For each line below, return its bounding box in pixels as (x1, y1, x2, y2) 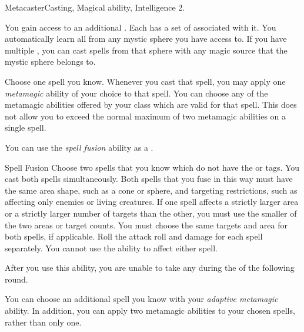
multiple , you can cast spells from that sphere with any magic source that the (5, 44, 288, 56)
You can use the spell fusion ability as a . (5, 141, 153, 153)
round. (5, 273, 28, 285)
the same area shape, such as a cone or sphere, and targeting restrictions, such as (5, 184, 298, 196)
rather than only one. (5, 316, 82, 328)
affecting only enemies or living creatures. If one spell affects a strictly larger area (5, 195, 299, 208)
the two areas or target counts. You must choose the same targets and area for (5, 218, 288, 231)
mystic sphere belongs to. (5, 55, 96, 68)
